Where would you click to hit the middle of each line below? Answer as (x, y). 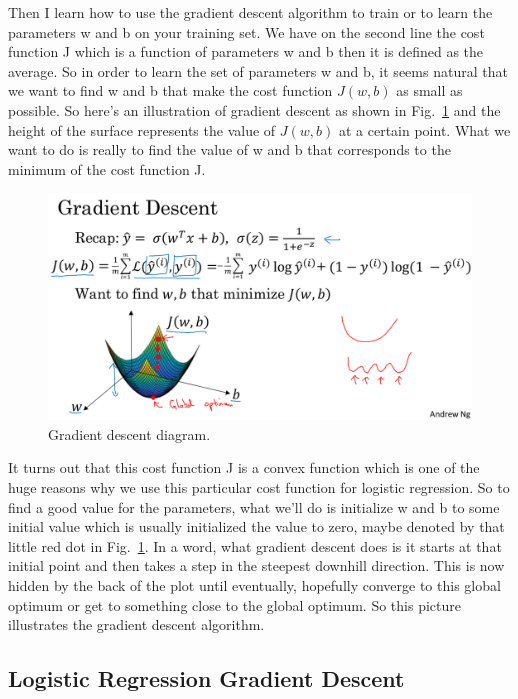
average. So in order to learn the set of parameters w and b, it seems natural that (258, 70)
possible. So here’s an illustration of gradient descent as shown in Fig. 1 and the (254, 109)
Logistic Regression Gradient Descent (206, 678)
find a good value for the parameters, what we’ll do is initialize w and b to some (254, 506)
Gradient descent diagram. (129, 433)
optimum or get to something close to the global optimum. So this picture (234, 604)
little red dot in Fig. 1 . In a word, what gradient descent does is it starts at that (255, 545)
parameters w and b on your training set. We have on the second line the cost (246, 31)
